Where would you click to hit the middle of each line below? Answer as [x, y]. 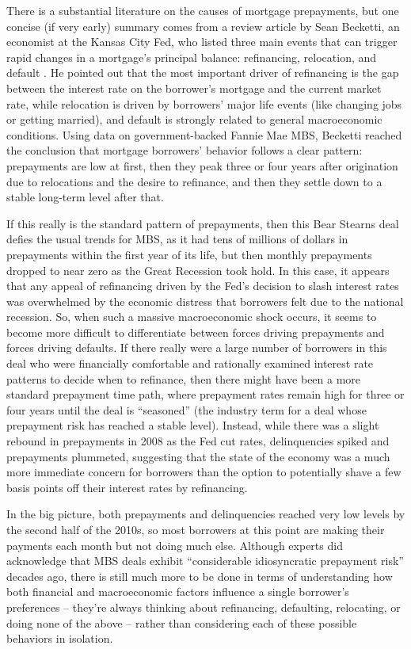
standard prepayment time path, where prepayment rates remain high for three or [205, 394]
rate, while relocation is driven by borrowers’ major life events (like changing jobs [204, 103]
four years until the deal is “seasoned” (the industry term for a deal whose [186, 409]
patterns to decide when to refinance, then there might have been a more [184, 378]
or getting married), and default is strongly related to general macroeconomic [194, 119]
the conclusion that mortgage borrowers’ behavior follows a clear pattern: [185, 150]
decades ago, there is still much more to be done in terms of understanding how [200, 576]
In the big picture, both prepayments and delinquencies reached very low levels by [206, 514]
